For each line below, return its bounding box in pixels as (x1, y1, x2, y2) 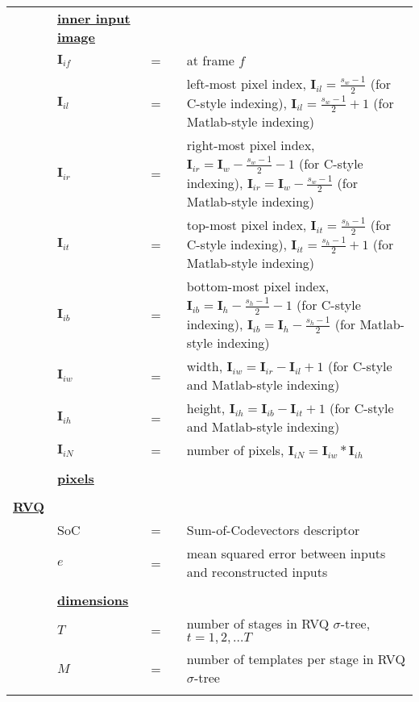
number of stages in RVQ (186, 614, 330, 633)
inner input (56, 9, 131, 27)
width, (186, 357, 223, 376)
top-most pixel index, (186, 215, 307, 235)
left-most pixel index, (186, 74, 306, 93)
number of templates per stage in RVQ (186, 650, 405, 669)
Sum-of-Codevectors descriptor (186, 520, 360, 540)
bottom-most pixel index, (186, 277, 330, 296)
